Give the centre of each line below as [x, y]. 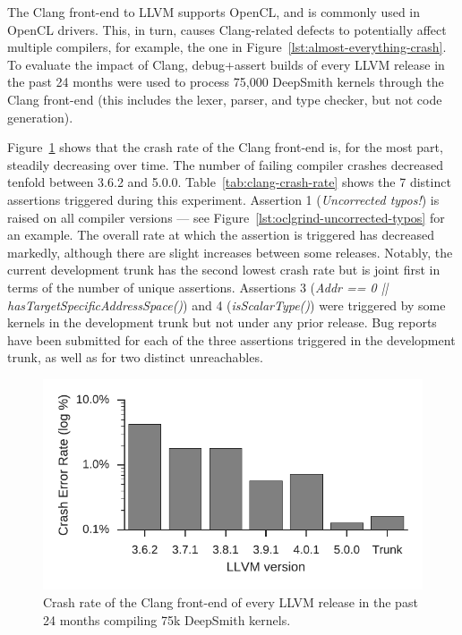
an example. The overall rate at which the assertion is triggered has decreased [221, 235]
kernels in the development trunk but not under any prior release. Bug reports [222, 322]
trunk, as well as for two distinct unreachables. [135, 357]
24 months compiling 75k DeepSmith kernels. [167, 619]
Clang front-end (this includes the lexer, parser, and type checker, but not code [225, 99]
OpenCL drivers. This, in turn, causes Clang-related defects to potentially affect [227, 29]
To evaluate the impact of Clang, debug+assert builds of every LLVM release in [226, 64]
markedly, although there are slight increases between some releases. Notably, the [230, 252]
